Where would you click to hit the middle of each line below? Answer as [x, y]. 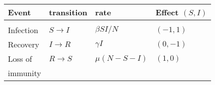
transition [68, 12]
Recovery [24, 44]
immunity [25, 73]
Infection [23, 30]
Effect [167, 12]
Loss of [20, 59]
